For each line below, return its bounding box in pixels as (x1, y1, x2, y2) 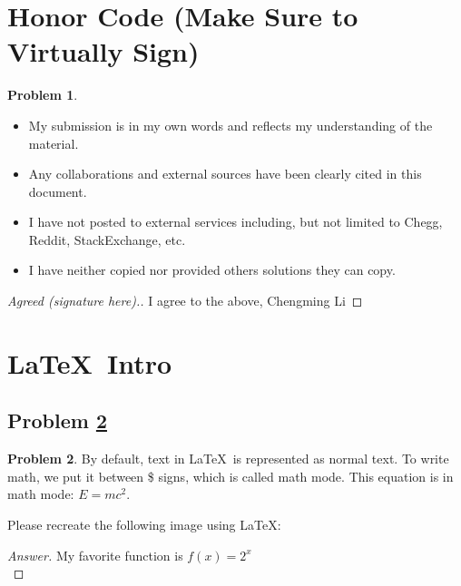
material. (28, 133, 79, 152)
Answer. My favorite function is (7, 545, 183, 564)
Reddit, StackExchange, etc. (28, 230, 186, 249)
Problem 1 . (7, 85, 78, 104)
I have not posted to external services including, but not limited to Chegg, (28, 212, 443, 231)
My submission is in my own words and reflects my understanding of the (28, 115, 433, 134)
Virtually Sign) (7, 33, 200, 70)
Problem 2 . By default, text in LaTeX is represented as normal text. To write (7, 449, 449, 468)
